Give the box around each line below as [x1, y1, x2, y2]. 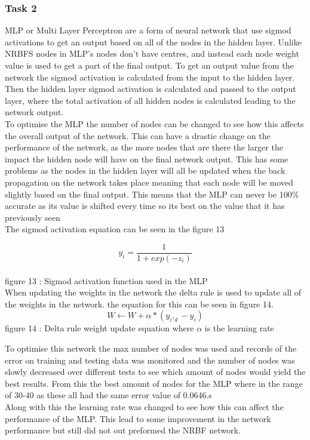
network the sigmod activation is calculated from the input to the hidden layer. [5, 70, 295, 83]
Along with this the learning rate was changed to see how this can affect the [5, 400, 284, 413]
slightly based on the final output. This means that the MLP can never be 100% [5, 187, 299, 200]
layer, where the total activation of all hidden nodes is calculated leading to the [5, 94, 296, 106]
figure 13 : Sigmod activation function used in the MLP [5, 274, 208, 287]
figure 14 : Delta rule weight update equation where [5, 322, 194, 334]
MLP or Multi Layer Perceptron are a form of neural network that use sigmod [5, 24, 291, 36]
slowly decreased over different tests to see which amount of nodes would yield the [5, 365, 306, 378]
